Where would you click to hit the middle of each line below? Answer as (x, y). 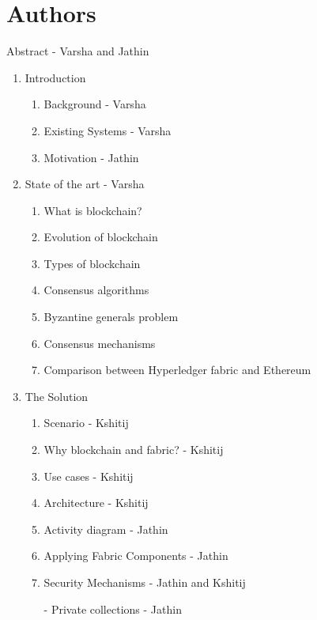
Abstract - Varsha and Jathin (78, 51)
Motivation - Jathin (91, 157)
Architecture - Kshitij (96, 503)
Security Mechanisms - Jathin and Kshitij (145, 582)
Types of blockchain (92, 263)
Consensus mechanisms (100, 343)
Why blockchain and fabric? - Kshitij (134, 450)
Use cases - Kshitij (89, 476)
